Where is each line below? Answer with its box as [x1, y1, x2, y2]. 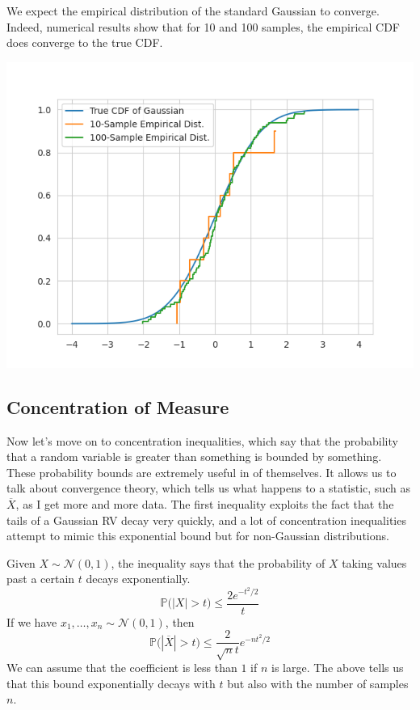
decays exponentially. [86, 570, 191, 587]
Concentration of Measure [6, 394, 229, 419]
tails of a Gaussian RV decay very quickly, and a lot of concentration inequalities [6, 511, 406, 528]
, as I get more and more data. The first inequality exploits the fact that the [15, 495, 394, 512]
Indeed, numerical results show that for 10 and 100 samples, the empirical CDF [6, 18, 401, 35]
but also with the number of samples [227, 674, 409, 691]
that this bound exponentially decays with [6, 674, 216, 691]
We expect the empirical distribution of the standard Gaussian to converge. [6, 2, 380, 19]
